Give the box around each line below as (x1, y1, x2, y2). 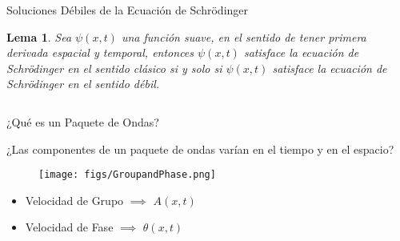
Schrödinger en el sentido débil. (6, 75, 160, 92)
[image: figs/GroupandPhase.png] (38, 169, 216, 181)
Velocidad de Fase (25, 219, 114, 235)
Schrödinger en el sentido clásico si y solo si (6, 59, 222, 76)
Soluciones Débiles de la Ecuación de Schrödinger (6, 2, 249, 18)
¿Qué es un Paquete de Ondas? (6, 113, 159, 130)
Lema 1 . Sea (6, 28, 72, 45)
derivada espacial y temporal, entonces (6, 44, 194, 61)
